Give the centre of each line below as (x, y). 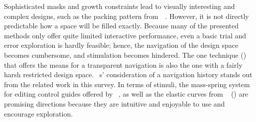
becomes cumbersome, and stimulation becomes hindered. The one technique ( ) (125, 55)
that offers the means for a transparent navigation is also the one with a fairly (123, 64)
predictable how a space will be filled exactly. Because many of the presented (122, 26)
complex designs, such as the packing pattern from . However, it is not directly (127, 16)
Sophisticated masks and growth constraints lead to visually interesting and (120, 6)
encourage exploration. (39, 113)
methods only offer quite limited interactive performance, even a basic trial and (125, 35)
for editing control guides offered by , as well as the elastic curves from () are (126, 94)
